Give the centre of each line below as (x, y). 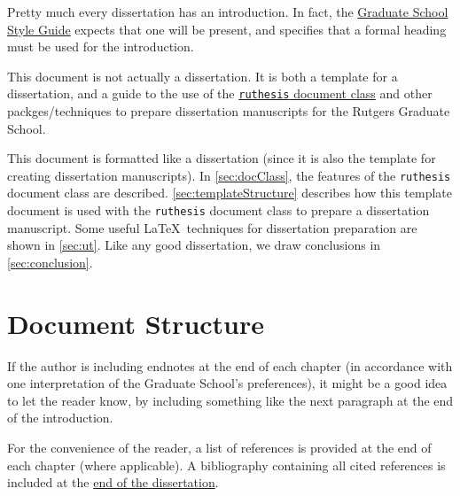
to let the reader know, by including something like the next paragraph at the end (230, 400)
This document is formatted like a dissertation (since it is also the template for (222, 158)
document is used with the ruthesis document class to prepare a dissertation (218, 210)
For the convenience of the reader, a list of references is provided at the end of (219, 447)
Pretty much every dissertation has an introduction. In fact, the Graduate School (228, 12)
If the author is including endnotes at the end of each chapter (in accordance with (230, 365)
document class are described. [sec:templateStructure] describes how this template (230, 193)
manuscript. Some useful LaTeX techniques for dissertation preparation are (212, 227)
